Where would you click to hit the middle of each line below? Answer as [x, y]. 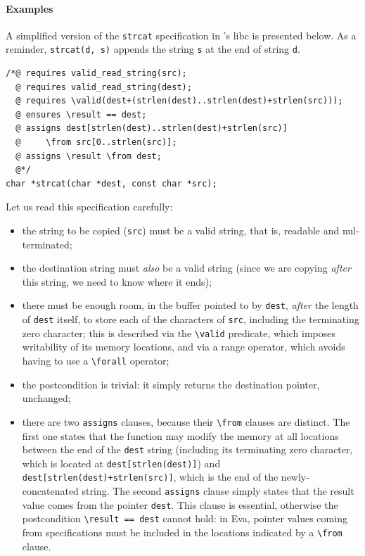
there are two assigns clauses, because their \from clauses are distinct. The [186, 421]
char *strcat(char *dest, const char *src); [111, 183]
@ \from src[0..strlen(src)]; [96, 143]
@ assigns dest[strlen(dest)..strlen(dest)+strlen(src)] [152, 128]
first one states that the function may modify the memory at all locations [180, 435]
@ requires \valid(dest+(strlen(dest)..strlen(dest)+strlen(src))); [179, 101]
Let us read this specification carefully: [89, 207]
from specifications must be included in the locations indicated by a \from [182, 532]
